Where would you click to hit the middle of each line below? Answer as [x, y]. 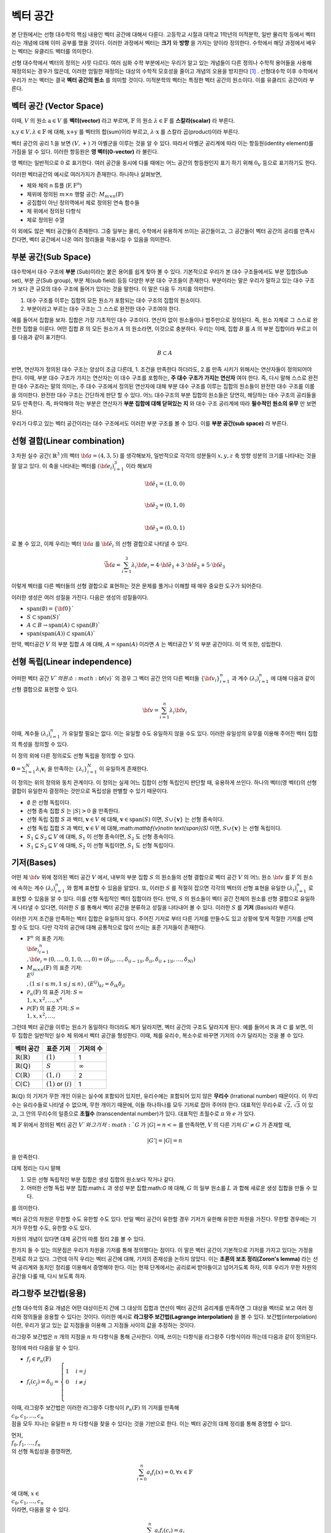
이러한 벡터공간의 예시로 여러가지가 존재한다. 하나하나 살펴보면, [87, 174]
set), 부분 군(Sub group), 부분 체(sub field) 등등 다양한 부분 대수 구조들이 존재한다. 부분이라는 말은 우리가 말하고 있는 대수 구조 [163, 280]
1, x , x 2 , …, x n [44, 1000]
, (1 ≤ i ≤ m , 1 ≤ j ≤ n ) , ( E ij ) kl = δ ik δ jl [76, 984]
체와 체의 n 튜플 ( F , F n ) [54, 185]
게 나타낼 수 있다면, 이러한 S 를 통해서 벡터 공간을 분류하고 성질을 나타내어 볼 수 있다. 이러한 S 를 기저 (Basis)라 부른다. [153, 907]
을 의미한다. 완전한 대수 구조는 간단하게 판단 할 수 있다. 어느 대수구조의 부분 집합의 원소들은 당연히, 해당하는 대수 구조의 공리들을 [164, 395]
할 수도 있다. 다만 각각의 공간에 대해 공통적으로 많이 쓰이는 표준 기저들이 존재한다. [108, 927]
